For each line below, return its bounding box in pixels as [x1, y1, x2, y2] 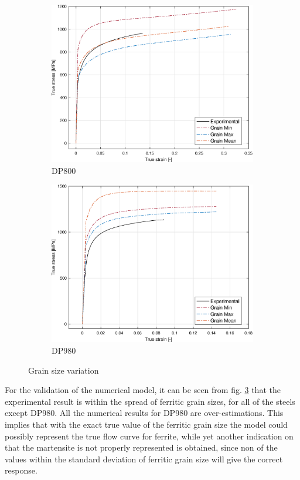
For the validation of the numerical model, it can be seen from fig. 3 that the [5, 384, 281, 396]
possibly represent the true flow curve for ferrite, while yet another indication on [5, 429, 294, 442]
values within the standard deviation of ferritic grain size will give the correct [5, 452, 283, 465]
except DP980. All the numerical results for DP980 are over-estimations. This [5, 407, 284, 419]
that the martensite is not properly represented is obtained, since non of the [5, 441, 278, 454]
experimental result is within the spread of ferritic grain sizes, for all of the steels [5, 395, 295, 407]
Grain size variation [28, 364, 99, 376]
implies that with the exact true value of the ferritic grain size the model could [5, 418, 288, 430]
